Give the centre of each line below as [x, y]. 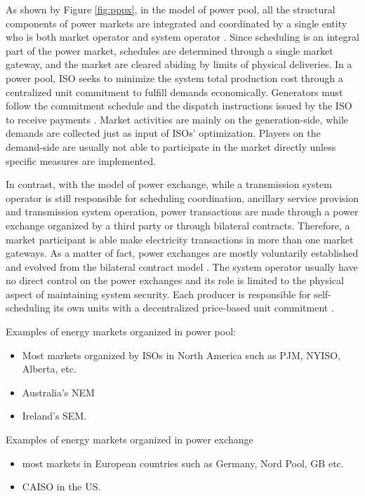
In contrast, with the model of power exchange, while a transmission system [169, 184]
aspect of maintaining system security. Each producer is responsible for [158, 294]
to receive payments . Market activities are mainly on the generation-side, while [177, 119]
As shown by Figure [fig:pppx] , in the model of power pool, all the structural [171, 9]
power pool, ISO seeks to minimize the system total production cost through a [174, 78]
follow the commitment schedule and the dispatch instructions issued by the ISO [179, 106]
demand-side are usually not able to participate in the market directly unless [171, 146]
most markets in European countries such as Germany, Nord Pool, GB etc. [183, 463]
